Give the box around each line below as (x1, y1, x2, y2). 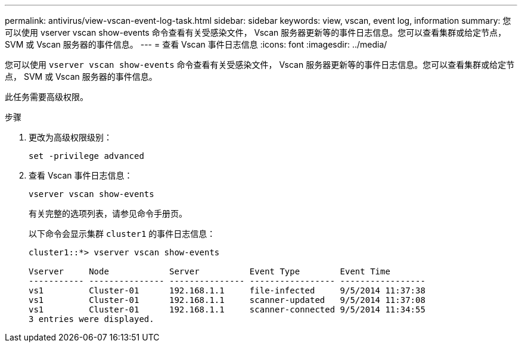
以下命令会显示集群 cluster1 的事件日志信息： (29, 229, 216, 239)
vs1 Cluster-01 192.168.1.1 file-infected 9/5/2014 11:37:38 (29, 286, 425, 295)
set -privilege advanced (29, 151, 144, 161)
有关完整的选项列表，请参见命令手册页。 (29, 208, 187, 218)
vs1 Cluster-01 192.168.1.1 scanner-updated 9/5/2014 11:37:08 (29, 295, 425, 305)
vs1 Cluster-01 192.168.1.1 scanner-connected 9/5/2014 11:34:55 (29, 305, 425, 314)
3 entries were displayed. (29, 314, 154, 324)
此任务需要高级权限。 (5, 92, 88, 102)
